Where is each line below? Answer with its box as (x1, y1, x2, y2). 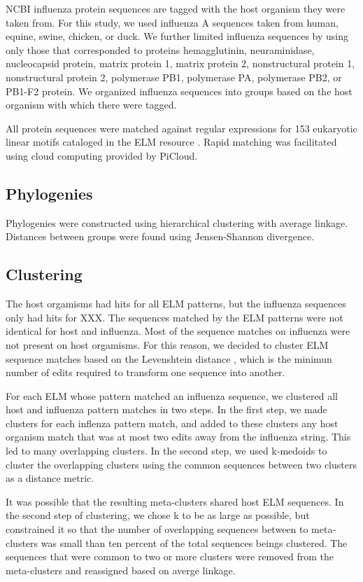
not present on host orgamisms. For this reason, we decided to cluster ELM (6, 337, 329, 352)
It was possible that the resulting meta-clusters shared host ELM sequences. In (6, 494, 344, 508)
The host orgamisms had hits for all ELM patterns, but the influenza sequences (6, 296, 346, 311)
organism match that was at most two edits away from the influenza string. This (6, 429, 351, 444)
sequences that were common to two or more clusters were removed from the (6, 549, 334, 564)
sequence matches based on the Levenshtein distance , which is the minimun (6, 351, 332, 366)
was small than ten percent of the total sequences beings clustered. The (41, 535, 348, 550)
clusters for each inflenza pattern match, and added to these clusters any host (6, 415, 339, 430)
